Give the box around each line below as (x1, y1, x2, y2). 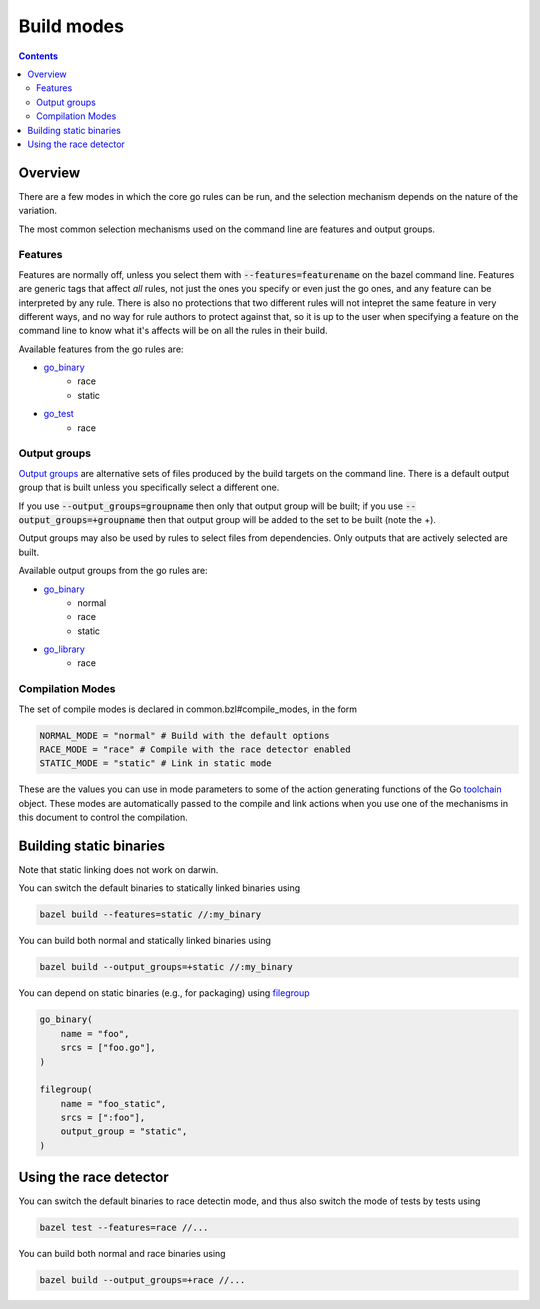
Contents (18, 50, 59, 62)
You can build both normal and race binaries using (18, 1248, 226, 1260)
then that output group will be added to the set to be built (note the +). (147, 513, 437, 525)
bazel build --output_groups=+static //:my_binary (39, 961, 294, 973)
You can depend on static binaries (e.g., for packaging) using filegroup (18, 987, 310, 999)
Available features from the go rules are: (18, 343, 184, 355)
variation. (18, 205, 57, 217)
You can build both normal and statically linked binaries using (18, 935, 272, 947)
